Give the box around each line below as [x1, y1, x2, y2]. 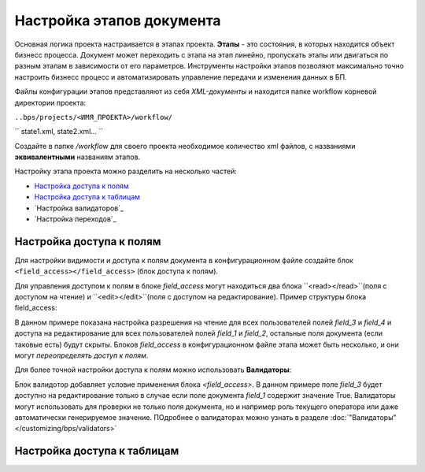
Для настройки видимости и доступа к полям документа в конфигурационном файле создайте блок [14, 255, 354, 265]
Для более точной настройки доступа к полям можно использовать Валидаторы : [14, 365, 292, 374]
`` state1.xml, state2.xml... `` [14, 127, 104, 136]
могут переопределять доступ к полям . [14, 351, 149, 360]
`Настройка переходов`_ [34, 214, 117, 224]
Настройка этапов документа [14, 12, 221, 29]
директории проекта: [14, 98, 87, 107]
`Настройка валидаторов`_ [34, 203, 124, 213]
